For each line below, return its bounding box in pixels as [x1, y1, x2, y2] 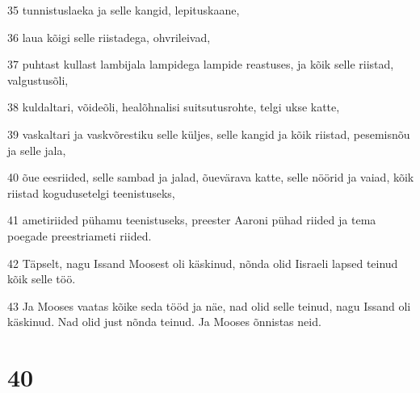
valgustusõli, [7, 71, 69, 88]
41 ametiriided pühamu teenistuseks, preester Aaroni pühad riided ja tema [7, 211, 376, 228]
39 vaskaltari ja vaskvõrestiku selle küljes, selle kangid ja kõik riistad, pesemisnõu [7, 125, 410, 142]
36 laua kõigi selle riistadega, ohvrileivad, [7, 28, 211, 45]
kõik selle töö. [7, 270, 76, 287]
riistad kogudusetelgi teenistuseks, [7, 184, 175, 201]
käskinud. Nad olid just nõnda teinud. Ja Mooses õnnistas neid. [7, 313, 321, 330]
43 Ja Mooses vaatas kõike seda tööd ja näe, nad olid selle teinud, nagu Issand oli [7, 297, 411, 314]
